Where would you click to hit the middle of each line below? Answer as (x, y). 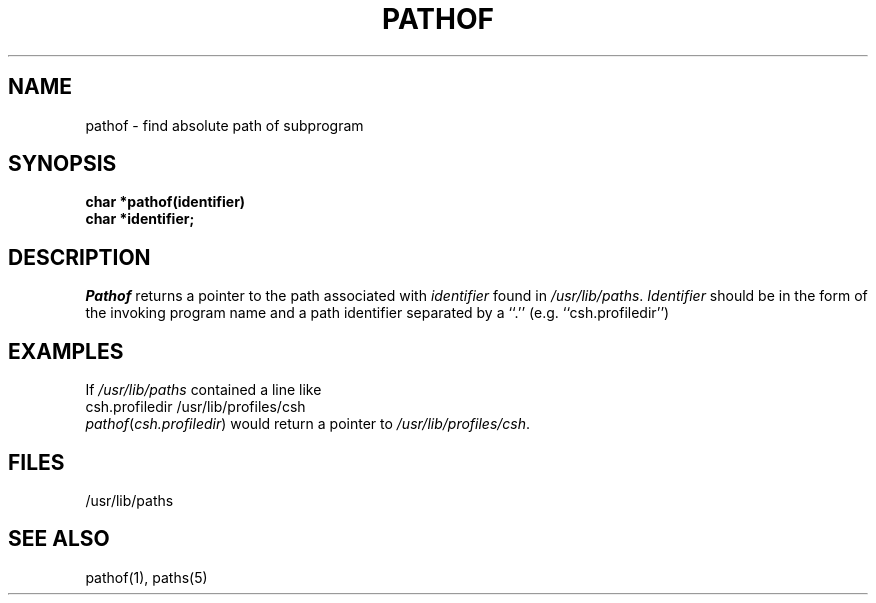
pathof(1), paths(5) (146, 577)
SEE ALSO (59, 539)
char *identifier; (140, 219)
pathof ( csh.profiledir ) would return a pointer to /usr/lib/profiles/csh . (308, 424)
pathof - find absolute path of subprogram (224, 125)
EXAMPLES (66, 351)
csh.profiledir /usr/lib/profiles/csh (195, 407)
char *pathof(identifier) (165, 202)
